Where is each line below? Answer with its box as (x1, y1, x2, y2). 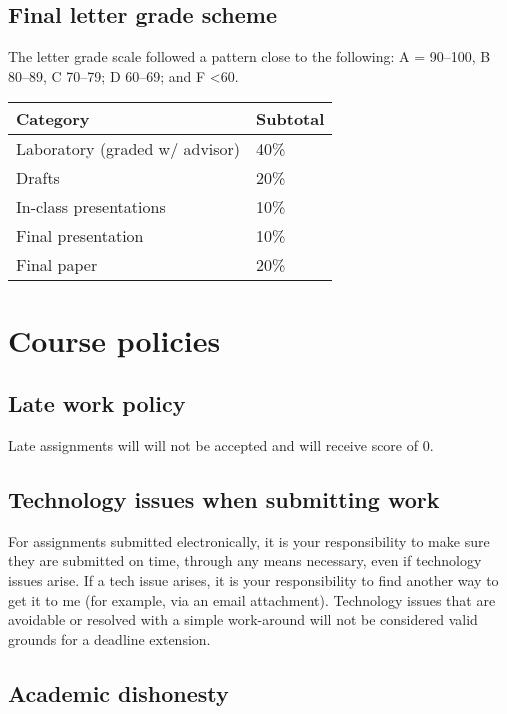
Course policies (8, 319, 221, 360)
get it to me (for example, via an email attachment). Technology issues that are (8, 589, 496, 610)
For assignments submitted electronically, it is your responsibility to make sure (8, 530, 490, 551)
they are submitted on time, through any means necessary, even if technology (8, 550, 482, 571)
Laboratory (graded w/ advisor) (16, 137, 241, 161)
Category (16, 107, 90, 131)
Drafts (16, 166, 60, 190)
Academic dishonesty (8, 677, 229, 708)
